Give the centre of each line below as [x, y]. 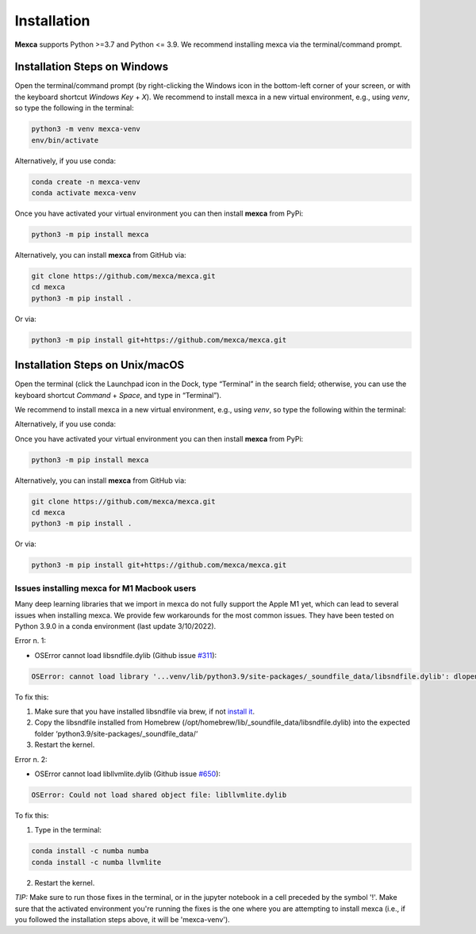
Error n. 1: [31, 641]
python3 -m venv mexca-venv [86, 129]
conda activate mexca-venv [84, 193]
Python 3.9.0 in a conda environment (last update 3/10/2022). [115, 626]
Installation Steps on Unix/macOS [100, 365]
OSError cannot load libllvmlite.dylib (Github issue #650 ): [128, 774]
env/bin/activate [65, 140]
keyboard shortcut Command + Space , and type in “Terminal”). [118, 395]
